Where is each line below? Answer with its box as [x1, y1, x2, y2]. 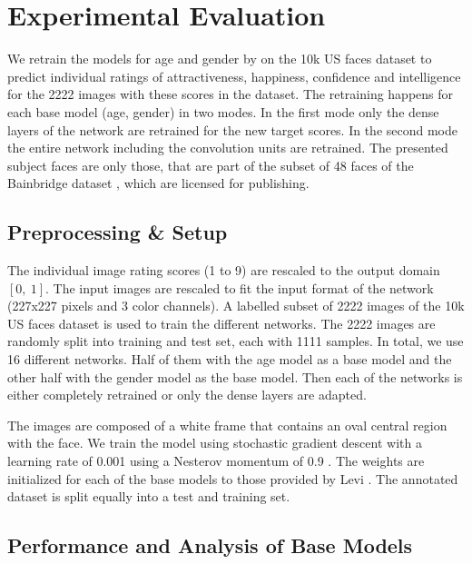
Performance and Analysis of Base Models [7, 531, 413, 559]
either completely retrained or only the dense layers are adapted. [7, 385, 367, 404]
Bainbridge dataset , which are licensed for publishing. [7, 173, 310, 193]
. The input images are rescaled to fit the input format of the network [44, 278, 434, 297]
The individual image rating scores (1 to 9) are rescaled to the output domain [7, 261, 440, 280]
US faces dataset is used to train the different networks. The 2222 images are [7, 313, 436, 332]
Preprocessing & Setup [7, 218, 228, 246]
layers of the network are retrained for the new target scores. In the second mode [7, 120, 458, 139]
